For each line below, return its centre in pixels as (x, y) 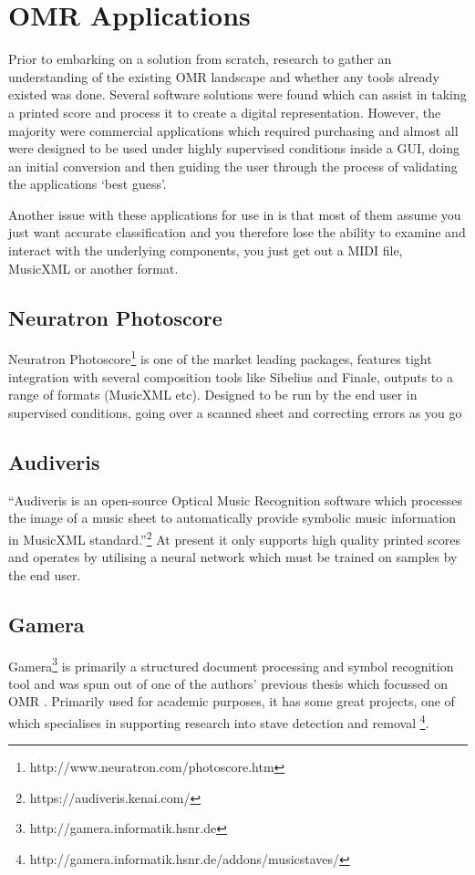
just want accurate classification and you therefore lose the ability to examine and (237, 232)
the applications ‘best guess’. (88, 184)
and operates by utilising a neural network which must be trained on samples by (233, 557)
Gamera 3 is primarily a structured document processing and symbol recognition (231, 664)
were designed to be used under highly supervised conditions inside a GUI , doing (234, 148)
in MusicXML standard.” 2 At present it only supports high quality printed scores (235, 537)
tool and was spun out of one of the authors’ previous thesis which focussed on (228, 683)
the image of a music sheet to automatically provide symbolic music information (232, 518)
